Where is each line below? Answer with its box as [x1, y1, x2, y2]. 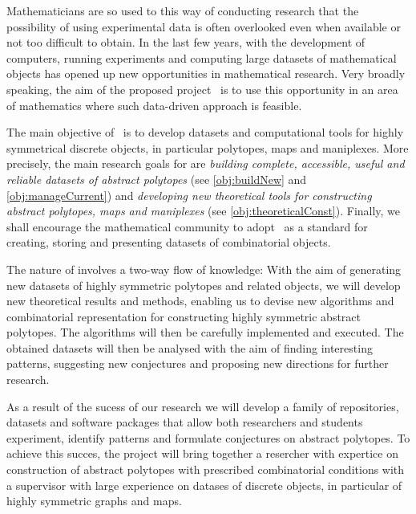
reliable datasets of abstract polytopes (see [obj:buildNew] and [6, 170, 307, 187]
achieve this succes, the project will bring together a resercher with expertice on [6, 445, 398, 462]
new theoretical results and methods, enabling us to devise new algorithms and [6, 292, 394, 309]
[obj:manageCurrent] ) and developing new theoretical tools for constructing [6, 186, 372, 203]
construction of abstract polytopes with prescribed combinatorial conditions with [6, 461, 405, 478]
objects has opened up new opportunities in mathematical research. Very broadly [6, 65, 406, 82]
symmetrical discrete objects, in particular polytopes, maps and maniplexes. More [6, 139, 409, 156]
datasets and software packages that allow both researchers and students [6, 414, 363, 430]
